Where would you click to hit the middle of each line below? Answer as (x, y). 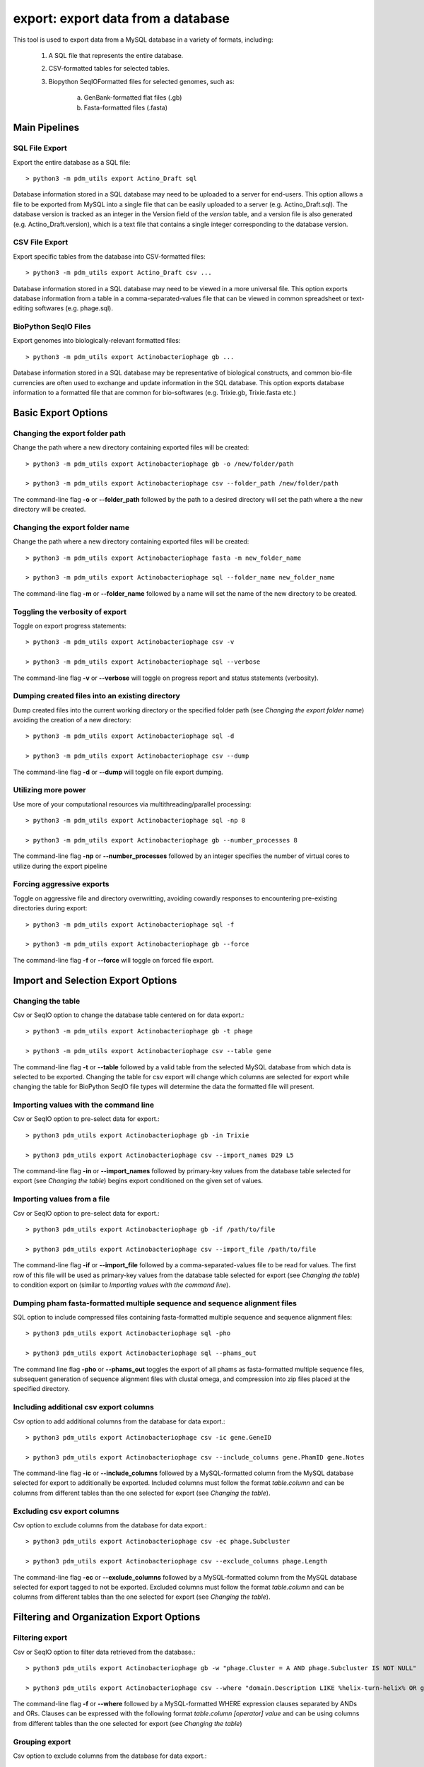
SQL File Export (40, 148)
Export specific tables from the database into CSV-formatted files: (109, 256)
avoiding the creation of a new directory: (72, 720)
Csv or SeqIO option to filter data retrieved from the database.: (104, 1652)
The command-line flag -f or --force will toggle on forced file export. (113, 960)
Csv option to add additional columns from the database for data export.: (119, 1421)
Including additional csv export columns (84, 1407)
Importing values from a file (61, 1199)
